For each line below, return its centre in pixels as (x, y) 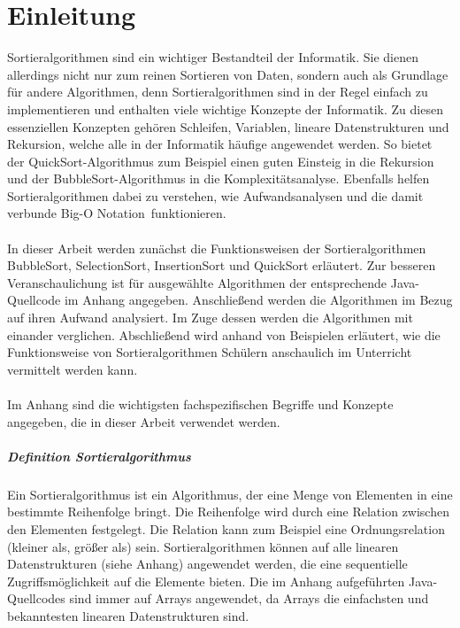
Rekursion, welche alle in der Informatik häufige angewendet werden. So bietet (220, 144)
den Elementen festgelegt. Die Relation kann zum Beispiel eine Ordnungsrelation (226, 528)
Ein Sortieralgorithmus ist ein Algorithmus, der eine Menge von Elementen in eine (230, 494)
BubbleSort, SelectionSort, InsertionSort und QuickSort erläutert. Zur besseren (222, 265)
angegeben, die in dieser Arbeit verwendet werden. (144, 421)
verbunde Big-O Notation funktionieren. (117, 213)
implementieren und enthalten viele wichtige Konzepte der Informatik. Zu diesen (225, 109)
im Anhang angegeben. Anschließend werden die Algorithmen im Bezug (258, 300)
